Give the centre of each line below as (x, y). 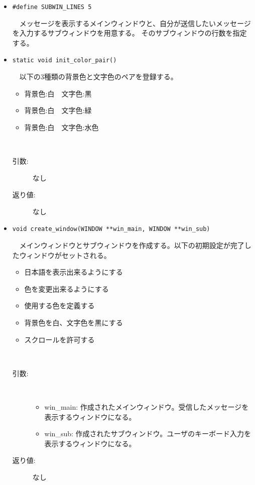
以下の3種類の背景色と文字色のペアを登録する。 (98, 77)
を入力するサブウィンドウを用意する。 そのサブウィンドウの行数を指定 (130, 33)
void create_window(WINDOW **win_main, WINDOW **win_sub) (111, 229)
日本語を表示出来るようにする (74, 272)
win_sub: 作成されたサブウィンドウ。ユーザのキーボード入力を (148, 434)
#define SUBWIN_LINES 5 (52, 7)
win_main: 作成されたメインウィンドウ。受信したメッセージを (147, 407)
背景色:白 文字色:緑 (58, 110)
